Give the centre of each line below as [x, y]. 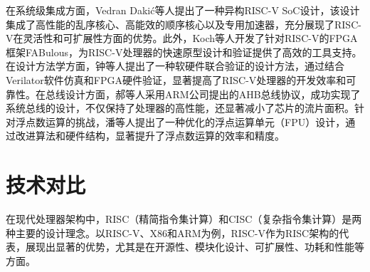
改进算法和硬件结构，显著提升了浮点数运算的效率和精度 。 [150, 136]
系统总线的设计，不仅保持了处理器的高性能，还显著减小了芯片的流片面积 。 [180, 108]
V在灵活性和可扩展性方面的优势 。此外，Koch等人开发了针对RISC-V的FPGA [182, 38]
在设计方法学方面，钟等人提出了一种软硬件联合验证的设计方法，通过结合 [175, 66]
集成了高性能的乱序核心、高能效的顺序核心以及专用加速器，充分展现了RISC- [184, 24]
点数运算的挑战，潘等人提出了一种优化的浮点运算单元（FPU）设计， [185, 121]
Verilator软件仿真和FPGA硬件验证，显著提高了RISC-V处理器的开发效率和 [176, 79]
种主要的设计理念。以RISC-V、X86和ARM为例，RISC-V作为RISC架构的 [173, 232]
